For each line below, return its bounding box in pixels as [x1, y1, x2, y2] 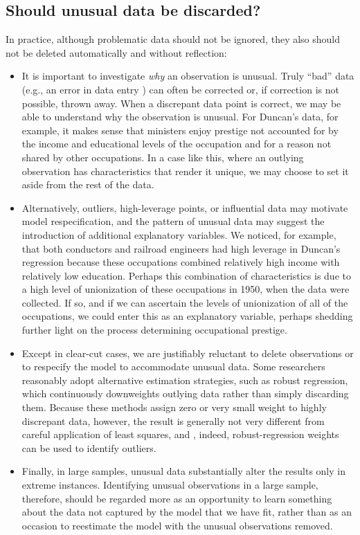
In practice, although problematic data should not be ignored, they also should [6, 32, 341, 46]
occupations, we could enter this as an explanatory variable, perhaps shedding [21, 309, 353, 323]
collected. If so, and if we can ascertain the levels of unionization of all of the [21, 295, 348, 309]
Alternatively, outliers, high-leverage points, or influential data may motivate [21, 200, 348, 215]
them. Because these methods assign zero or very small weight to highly [21, 400, 327, 415]
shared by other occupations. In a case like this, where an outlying [21, 149, 304, 164]
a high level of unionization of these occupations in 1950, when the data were [21, 282, 350, 296]
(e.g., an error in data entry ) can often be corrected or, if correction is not [21, 82, 339, 96]
